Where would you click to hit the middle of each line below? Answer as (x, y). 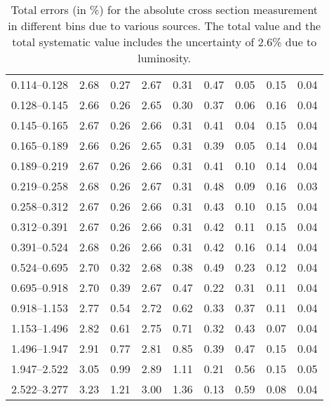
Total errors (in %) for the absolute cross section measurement (164, 9)
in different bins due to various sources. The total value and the (164, 26)
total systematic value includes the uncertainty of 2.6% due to (164, 42)
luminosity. (164, 58)
